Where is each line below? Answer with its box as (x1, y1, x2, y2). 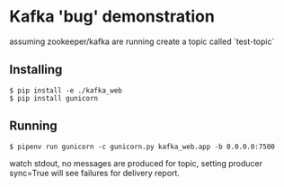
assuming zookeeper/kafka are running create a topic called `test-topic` (9, 36, 275, 47)
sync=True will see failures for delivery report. (9, 167, 180, 178)
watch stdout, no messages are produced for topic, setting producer (9, 157, 263, 168)
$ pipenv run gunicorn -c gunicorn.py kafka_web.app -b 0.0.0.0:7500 (9, 142, 276, 151)
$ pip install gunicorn (9, 93, 99, 102)
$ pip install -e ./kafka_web (9, 85, 123, 95)
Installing (9, 62, 63, 77)
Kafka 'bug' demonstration (9, 6, 216, 27)
